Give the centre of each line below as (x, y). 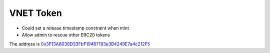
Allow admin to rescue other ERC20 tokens (66, 34)
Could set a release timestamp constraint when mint (75, 28)
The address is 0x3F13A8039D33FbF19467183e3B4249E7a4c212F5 (79, 44)
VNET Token (35, 13)
